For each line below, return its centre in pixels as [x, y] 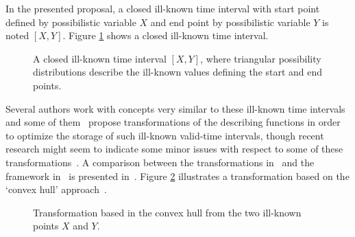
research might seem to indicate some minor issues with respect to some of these [174, 149]
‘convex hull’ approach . [56, 189]
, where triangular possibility [261, 58]
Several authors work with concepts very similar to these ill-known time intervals [175, 108]
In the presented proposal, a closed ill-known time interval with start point [163, 8]
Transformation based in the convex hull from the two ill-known [167, 212]
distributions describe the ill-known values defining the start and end [178, 72]
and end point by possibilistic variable [230, 22]
